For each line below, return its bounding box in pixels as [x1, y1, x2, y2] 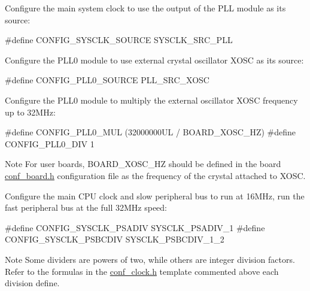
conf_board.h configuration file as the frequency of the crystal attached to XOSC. [5, 169, 306, 181]
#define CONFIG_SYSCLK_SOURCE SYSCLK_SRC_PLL [5, 34, 233, 46]
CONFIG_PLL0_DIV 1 [5, 137, 95, 150]
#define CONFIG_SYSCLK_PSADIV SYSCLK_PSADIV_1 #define [5, 221, 265, 234]
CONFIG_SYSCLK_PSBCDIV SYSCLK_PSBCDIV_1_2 [5, 233, 224, 245]
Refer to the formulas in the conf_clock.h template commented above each [5, 265, 279, 277]
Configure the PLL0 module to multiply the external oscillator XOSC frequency [5, 93, 298, 106]
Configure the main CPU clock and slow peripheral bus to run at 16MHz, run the [5, 189, 305, 202]
